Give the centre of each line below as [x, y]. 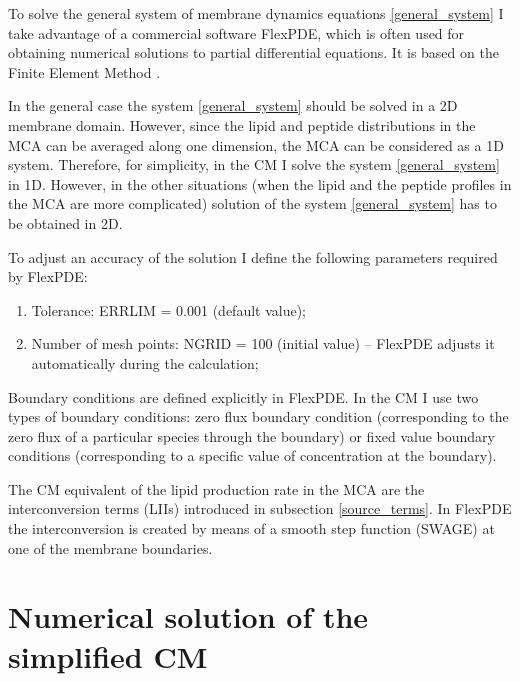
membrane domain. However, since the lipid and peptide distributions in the [242, 124]
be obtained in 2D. [65, 222]
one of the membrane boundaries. [110, 547]
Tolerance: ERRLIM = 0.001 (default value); [169, 309]
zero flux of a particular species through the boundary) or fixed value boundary [252, 435]
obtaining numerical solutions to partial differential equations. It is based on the [253, 52]
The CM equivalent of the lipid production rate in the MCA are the [216, 488]
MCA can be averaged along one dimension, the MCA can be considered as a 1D [256, 144]
